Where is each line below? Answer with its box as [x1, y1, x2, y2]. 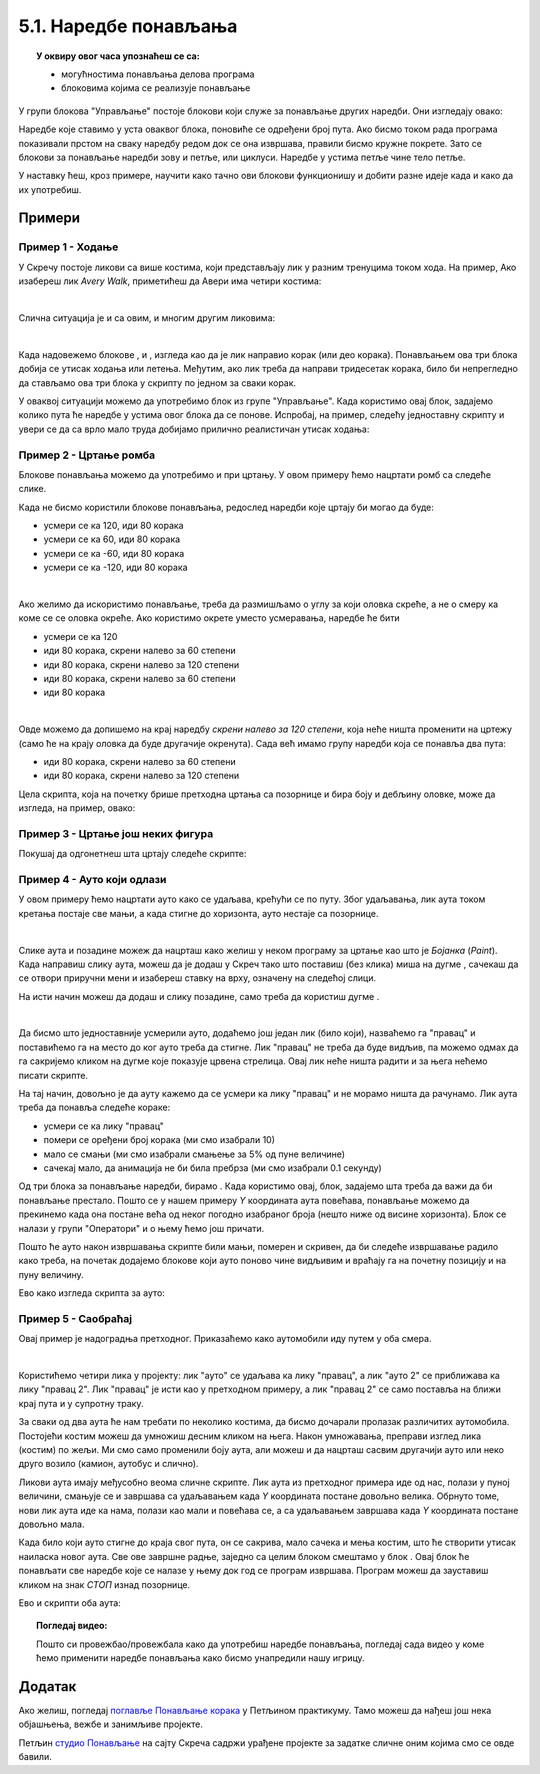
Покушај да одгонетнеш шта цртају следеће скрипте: [18, 848, 247, 860]
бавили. [18, 1751, 52, 1763]
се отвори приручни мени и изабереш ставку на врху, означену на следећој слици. [18, 972, 377, 984]
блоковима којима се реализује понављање [61, 82, 251, 94]
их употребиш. [18, 183, 82, 195]
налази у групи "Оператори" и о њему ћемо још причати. [18, 1222, 265, 1234]
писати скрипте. [18, 1069, 89, 1081]
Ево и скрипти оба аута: [18, 1596, 122, 1609]
